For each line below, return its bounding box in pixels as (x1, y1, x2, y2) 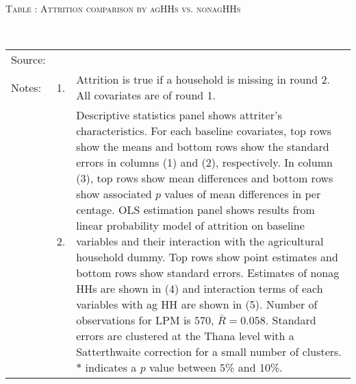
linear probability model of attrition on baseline (76, 217, 305, 234)
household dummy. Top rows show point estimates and (76, 249, 338, 265)
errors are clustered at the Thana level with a (76, 328, 294, 344)
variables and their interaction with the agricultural (76, 233, 324, 250)
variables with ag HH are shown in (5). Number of (76, 296, 318, 313)
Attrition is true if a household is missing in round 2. (76, 71, 331, 88)
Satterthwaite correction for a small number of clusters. (76, 344, 342, 360)
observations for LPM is (76, 312, 191, 328)
